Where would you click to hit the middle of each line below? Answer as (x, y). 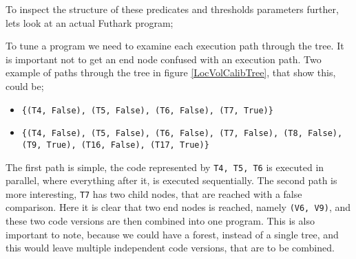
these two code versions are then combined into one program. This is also (160, 221)
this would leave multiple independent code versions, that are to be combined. (170, 248)
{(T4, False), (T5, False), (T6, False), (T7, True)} (147, 110)
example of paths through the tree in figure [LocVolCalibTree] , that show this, (171, 72)
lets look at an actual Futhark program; (90, 22)
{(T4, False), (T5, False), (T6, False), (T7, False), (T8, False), (182, 134)
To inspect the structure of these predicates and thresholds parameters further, (172, 9)
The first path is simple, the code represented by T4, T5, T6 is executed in (165, 167)
